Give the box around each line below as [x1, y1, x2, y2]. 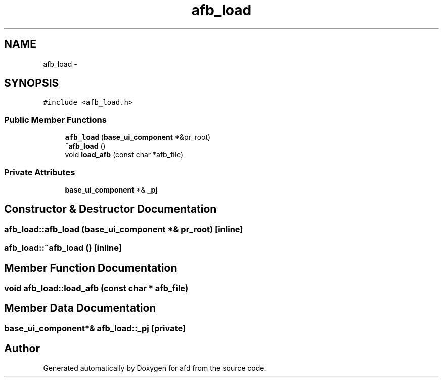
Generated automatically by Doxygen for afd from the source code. [43, 363, 267, 372]
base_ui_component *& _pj [65, 185, 158, 194]
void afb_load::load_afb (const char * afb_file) [4, 283, 189, 293]
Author [4, 342, 40, 355]
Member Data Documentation [4, 302, 156, 315]
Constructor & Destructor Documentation [4, 203, 217, 216]
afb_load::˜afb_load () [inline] [4, 243, 122, 253]
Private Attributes [4, 167, 75, 177]
